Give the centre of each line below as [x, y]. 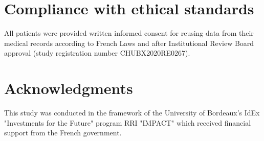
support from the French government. [63, 133]
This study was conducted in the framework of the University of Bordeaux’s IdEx [132, 113]
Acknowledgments [69, 88]
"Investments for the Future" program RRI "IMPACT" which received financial [128, 122]
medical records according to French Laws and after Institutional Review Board [129, 43]
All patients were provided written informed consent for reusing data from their [129, 33]
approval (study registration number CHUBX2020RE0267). [97, 53]
